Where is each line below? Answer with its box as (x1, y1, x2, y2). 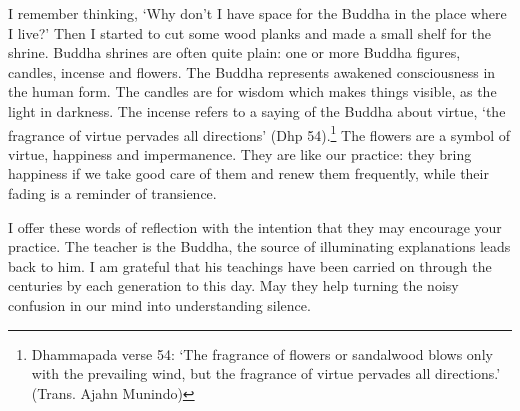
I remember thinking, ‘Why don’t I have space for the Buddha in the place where (8, 3, 507, 23)
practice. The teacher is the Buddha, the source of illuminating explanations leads (8, 236, 511, 257)
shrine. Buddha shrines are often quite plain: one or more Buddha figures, (8, 42, 461, 63)
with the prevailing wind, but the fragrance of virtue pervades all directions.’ (31, 363, 501, 384)
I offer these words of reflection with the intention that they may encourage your (8, 216, 502, 237)
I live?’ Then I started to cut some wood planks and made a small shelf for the (8, 22, 492, 43)
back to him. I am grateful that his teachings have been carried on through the (8, 255, 492, 276)
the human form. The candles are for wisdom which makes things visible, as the (8, 81, 497, 102)
